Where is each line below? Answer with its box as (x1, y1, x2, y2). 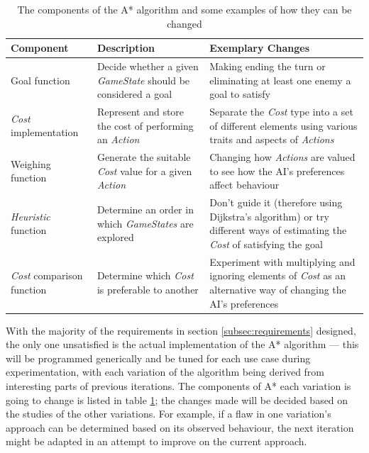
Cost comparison (11, 268, 83, 283)
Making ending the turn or (209, 59, 326, 74)
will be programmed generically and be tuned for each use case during (6, 350, 311, 365)
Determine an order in (97, 201, 194, 216)
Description (97, 40, 155, 55)
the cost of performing (97, 118, 194, 133)
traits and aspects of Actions (209, 132, 334, 147)
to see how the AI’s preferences (209, 163, 345, 178)
